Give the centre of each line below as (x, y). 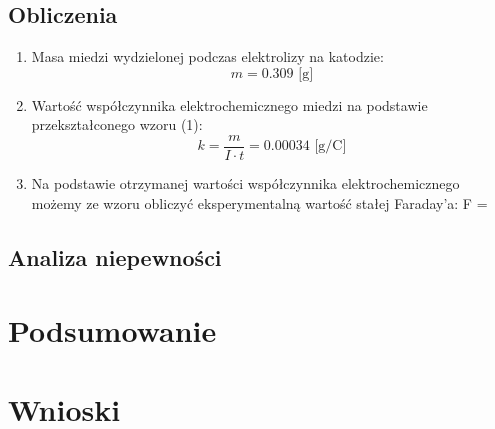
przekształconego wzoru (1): (117, 124)
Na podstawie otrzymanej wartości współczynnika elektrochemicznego (245, 183)
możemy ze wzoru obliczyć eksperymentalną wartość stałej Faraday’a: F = (259, 202)
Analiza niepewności (115, 256)
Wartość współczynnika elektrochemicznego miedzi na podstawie (229, 104)
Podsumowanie (112, 330)
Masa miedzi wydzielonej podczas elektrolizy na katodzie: (207, 56)
